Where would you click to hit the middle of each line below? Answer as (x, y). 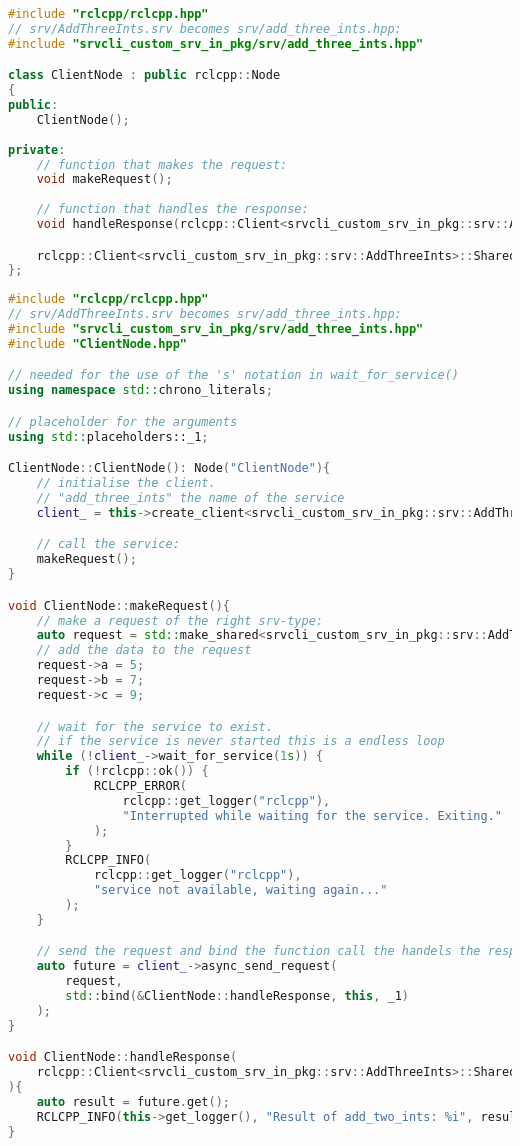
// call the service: (108, 544)
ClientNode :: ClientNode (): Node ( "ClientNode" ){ (169, 468)
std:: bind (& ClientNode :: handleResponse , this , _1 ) (237, 996)
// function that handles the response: (172, 209)
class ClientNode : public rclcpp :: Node (144, 75)
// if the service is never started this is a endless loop (240, 741)
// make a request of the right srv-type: (179, 620)
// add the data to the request (144, 650)
